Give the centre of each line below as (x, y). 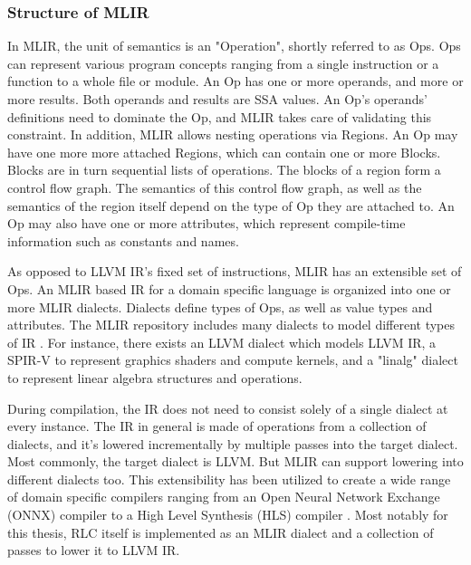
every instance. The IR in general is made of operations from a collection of (217, 426)
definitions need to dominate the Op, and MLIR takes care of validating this (220, 116)
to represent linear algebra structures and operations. (155, 377)
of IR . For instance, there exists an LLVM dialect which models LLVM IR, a (222, 342)
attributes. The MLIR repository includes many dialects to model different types (231, 325)
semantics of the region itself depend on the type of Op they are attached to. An (231, 205)
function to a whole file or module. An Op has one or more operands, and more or (235, 81)
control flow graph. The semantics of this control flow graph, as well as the (215, 187)
